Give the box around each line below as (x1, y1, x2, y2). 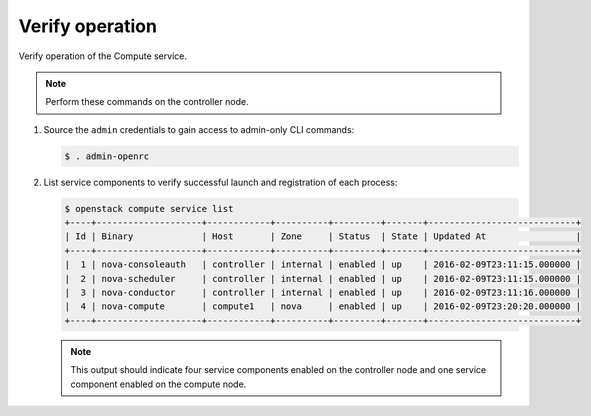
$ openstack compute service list (64, 203, 234, 214)
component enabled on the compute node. (70, 378, 247, 390)
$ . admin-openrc (64, 150, 150, 162)
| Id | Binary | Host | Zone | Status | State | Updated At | (64, 231, 582, 242)
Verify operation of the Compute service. (18, 50, 187, 62)
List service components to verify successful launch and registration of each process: (43, 176, 398, 188)
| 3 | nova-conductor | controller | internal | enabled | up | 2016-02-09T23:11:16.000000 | (64, 287, 582, 299)
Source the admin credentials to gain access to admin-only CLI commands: (43, 123, 355, 135)
